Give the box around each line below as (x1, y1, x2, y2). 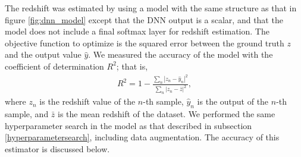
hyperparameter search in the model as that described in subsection (5, 119, 252, 131)
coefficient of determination (5, 59, 104, 72)
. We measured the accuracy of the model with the (88, 48, 273, 61)
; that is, (116, 59, 148, 72)
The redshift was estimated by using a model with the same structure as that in (5, 2, 297, 14)
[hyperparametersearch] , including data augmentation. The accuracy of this (5, 131, 280, 143)
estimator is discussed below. (5, 142, 110, 155)
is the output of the (197, 95, 269, 108)
